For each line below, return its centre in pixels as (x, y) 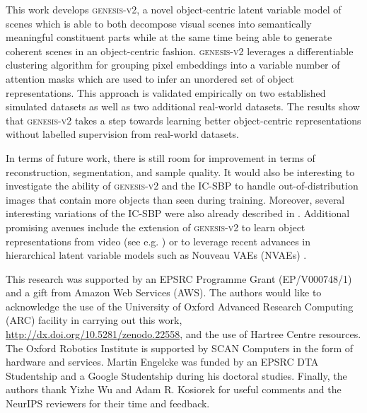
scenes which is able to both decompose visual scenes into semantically (159, 23)
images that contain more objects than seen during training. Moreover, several (175, 199)
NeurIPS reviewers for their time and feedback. (108, 403)
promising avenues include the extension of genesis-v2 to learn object (156, 227)
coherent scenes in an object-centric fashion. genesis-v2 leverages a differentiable (180, 51)
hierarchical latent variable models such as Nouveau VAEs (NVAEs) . (156, 255)
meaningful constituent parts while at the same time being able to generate (169, 37)
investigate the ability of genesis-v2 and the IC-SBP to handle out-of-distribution (182, 186)
